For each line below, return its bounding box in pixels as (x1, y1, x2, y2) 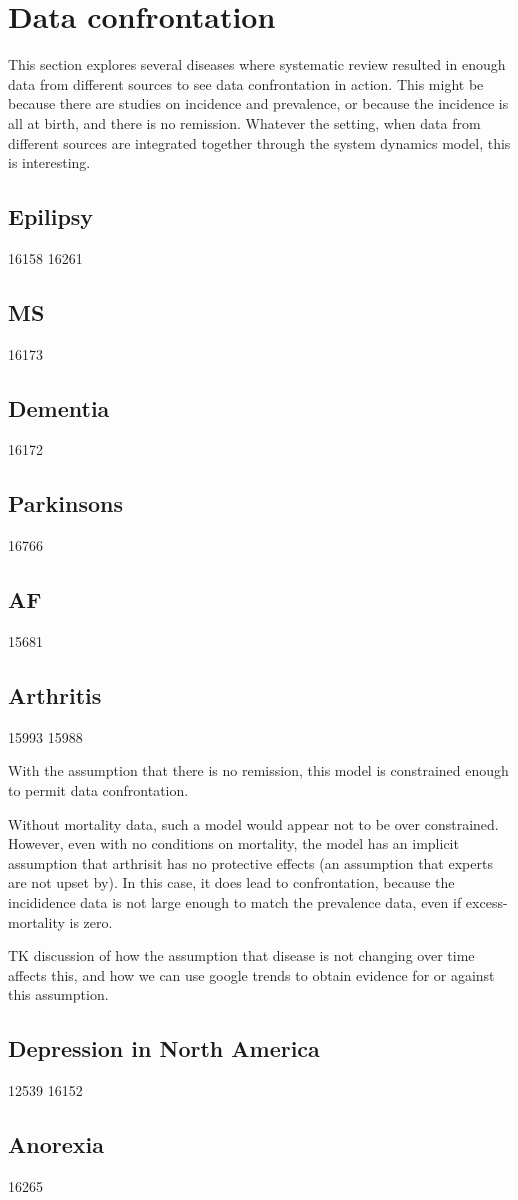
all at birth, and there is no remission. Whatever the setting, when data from (8, 112, 481, 133)
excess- (465, 892, 508, 913)
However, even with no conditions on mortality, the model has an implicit (8, 833, 459, 854)
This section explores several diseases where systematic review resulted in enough (8, 54, 506, 75)
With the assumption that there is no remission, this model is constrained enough (8, 760, 509, 781)
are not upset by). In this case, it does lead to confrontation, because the (8, 872, 455, 893)
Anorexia (8, 1129, 104, 1160)
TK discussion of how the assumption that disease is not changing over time (8, 945, 475, 966)
